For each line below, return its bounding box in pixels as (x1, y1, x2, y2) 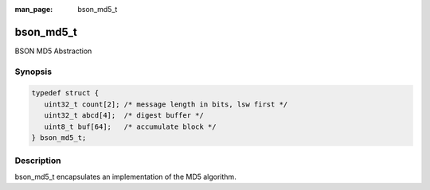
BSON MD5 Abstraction (14, 46, 92, 56)
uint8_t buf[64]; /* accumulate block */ (44, 122, 217, 131)
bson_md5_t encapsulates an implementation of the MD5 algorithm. (14, 172, 236, 181)
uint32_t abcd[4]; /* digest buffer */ (44, 111, 205, 120)
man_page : (14, 5, 53, 14)
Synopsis (14, 66, 52, 77)
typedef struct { (31, 88, 100, 98)
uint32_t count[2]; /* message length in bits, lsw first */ (44, 99, 288, 109)
